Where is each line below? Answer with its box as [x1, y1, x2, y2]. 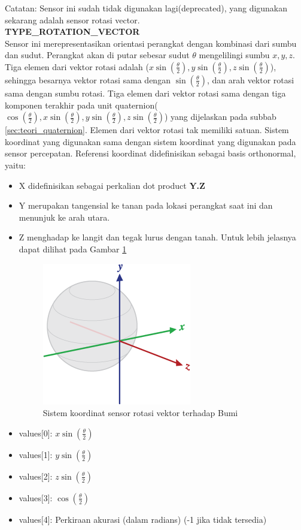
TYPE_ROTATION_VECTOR [5, 25, 140, 38]
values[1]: [19, 448, 53, 460]
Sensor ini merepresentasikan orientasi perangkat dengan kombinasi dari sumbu [5, 37, 297, 49]
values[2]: [19, 469, 53, 482]
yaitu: [5, 158, 26, 171]
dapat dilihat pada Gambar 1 [19, 242, 127, 255]
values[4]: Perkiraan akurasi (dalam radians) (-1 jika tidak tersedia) [19, 513, 267, 525]
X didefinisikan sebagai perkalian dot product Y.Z [19, 179, 205, 191]
